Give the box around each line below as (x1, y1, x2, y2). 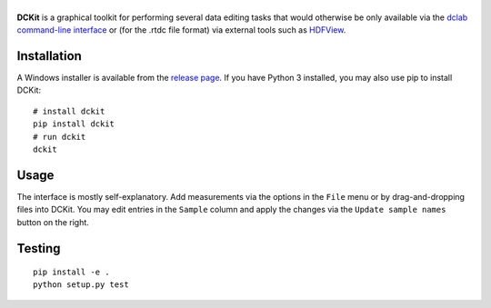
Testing (16, 241, 61, 256)
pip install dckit (33, 119, 115, 129)
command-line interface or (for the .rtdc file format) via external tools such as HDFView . (16, 25, 346, 35)
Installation (16, 48, 82, 64)
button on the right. (16, 216, 90, 227)
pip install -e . (33, 267, 110, 277)
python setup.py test (33, 280, 129, 290)
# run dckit (33, 132, 86, 142)
